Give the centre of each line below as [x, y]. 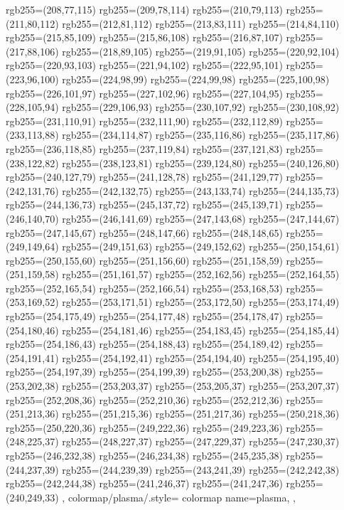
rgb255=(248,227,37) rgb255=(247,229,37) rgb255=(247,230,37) [201, 441]
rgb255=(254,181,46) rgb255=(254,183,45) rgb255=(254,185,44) [201, 330]
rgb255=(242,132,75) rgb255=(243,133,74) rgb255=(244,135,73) [201, 190]
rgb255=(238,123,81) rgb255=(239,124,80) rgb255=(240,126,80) [201, 163]
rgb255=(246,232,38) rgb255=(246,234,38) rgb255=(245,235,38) [144, 455]
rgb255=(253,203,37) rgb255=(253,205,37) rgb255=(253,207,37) [201, 386]
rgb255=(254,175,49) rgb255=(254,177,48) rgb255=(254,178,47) [144, 316]
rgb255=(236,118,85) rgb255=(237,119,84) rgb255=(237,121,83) [144, 148]
